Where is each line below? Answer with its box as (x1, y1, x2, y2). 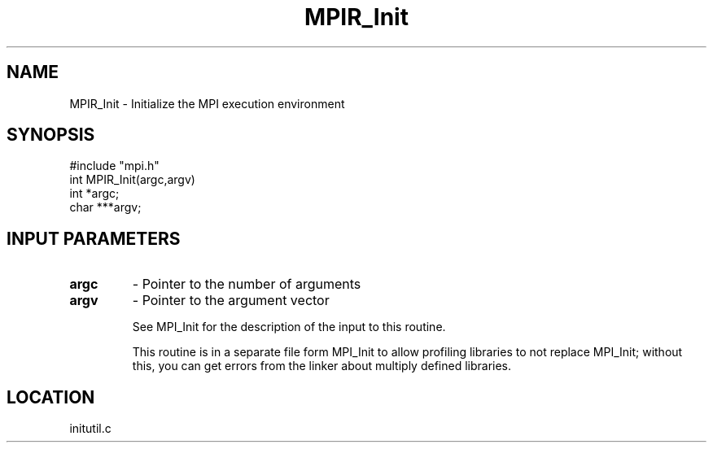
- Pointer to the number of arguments (132, 276, 361, 293)
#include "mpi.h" (69, 159, 160, 173)
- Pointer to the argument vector (132, 292, 330, 309)
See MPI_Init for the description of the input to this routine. (132, 320, 446, 334)
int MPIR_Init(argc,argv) (69, 172, 195, 187)
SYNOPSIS (7, 124, 95, 146)
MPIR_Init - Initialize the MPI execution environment (69, 96, 345, 111)
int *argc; (69, 186, 120, 201)
